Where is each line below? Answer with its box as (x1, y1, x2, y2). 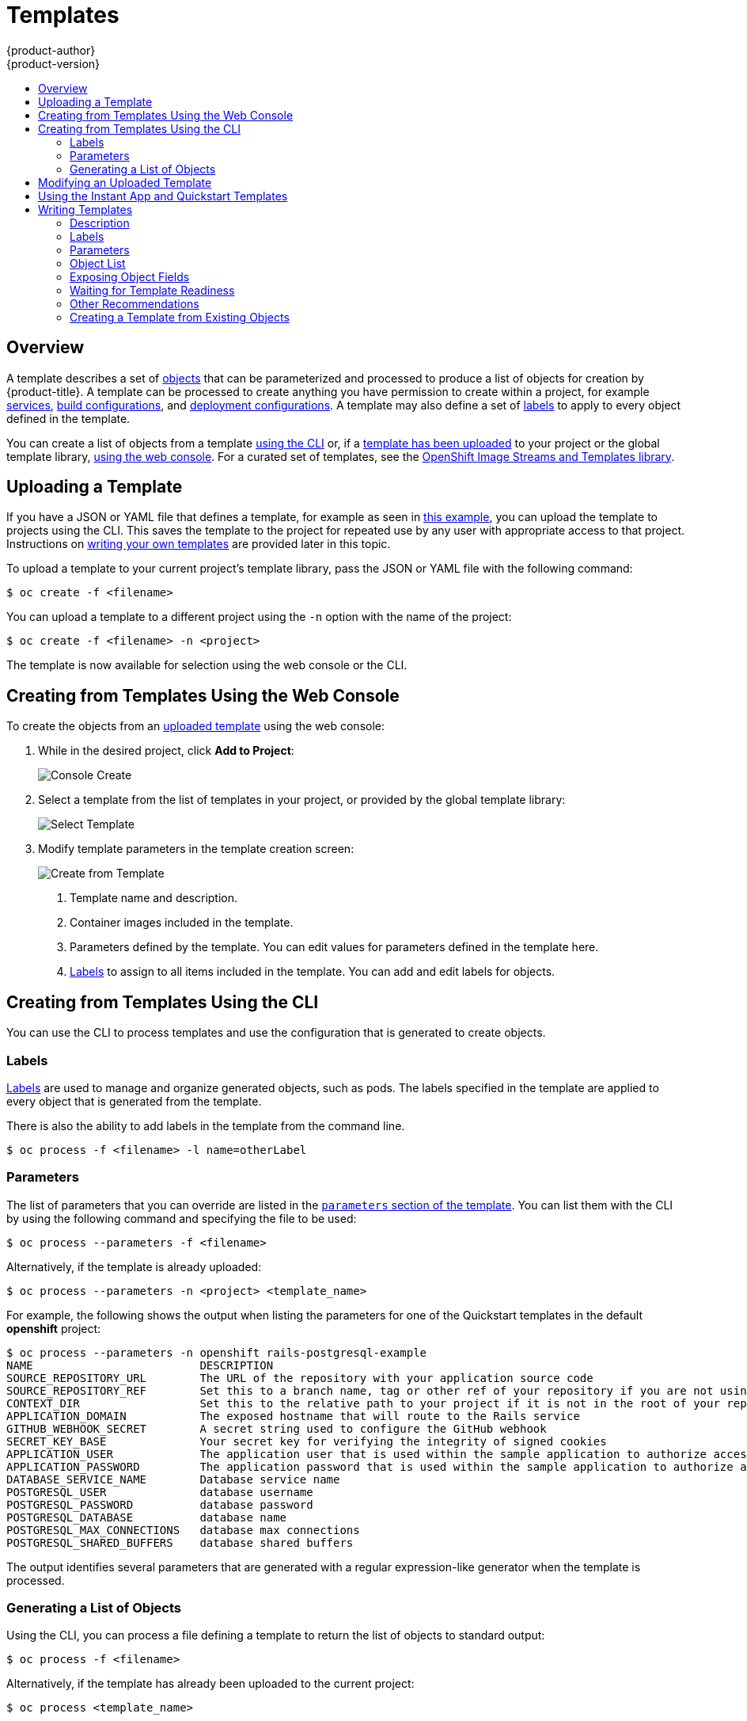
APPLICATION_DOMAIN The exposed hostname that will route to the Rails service (6, 1409, 580, 1422)
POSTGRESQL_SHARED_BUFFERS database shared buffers (6, 1536, 354, 1549)
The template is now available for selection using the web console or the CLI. (6, 658, 408, 672)
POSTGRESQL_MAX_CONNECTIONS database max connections (6, 1523, 360, 1536)
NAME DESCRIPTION (6, 1358, 274, 1372)
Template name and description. (70, 891, 238, 905)
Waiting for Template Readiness (70, 283, 235, 297)
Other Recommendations (70, 296, 199, 310)
